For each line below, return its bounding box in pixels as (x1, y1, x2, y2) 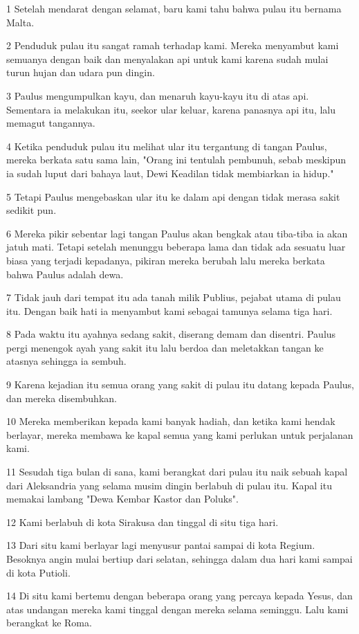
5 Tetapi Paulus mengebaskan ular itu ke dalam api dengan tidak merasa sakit (6, 189, 340, 203)
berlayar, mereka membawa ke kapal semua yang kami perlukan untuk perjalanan (6, 427, 353, 442)
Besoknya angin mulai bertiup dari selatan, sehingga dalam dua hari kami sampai (6, 552, 353, 565)
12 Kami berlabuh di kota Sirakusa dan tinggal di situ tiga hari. (6, 514, 279, 529)
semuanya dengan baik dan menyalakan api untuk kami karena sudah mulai (6, 51, 329, 66)
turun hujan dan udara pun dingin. (6, 65, 155, 80)
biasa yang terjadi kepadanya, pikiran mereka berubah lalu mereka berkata (6, 253, 325, 267)
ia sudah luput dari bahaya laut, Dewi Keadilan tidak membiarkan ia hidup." (6, 165, 334, 180)
